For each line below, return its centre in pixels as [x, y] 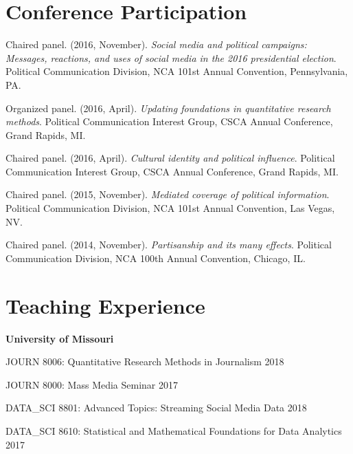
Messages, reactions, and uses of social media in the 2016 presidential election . [171, 57]
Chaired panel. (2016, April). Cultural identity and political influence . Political [170, 158]
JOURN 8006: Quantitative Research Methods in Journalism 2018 [145, 361]
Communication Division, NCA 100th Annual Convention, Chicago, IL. [156, 258]
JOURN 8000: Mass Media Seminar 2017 [92, 384]
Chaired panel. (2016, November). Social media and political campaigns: [156, 44]
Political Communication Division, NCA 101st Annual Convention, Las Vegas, [170, 208]
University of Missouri [60, 338]
